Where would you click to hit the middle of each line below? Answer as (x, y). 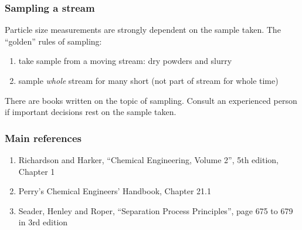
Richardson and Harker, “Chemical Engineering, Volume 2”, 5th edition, (149, 160)
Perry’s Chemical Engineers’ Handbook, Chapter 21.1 (115, 191)
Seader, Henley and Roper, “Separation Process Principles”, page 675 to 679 (156, 210)
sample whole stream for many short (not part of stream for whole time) (148, 80)
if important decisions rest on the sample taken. (91, 112)
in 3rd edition (43, 222)
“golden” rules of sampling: (53, 41)
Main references (43, 138)
